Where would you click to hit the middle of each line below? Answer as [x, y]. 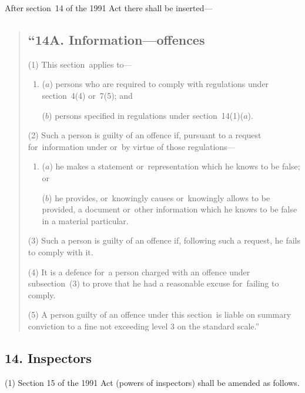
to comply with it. [61, 252]
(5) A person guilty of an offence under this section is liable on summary [160, 314]
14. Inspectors [48, 357]
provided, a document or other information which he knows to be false [170, 209]
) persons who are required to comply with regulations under [159, 84]
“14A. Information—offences [116, 39]
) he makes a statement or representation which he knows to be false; [175, 166]
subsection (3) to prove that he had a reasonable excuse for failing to [153, 283]
